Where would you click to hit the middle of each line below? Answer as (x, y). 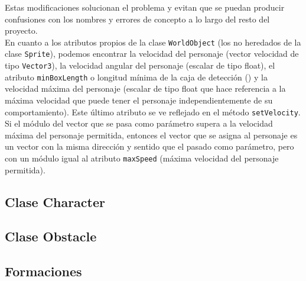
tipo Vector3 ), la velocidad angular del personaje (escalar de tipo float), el (140, 65)
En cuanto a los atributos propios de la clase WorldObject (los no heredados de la (153, 42)
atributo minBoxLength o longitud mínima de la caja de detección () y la (136, 77)
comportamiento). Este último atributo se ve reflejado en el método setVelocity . (153, 112)
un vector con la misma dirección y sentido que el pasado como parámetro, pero (149, 146)
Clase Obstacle (51, 236)
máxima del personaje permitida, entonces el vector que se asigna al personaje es (151, 135)
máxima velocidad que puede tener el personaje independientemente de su (139, 100)
